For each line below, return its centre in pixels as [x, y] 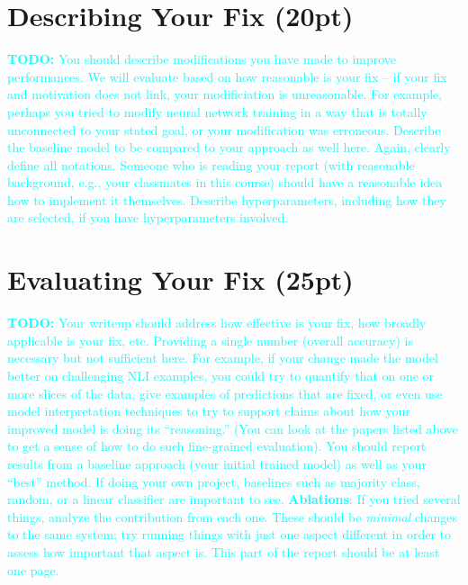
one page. [33, 569]
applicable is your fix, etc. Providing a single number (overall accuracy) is [210, 340]
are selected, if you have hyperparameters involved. [148, 217]
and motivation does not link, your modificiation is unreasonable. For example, [225, 94]
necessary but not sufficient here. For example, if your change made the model [223, 358]
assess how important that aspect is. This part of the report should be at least [224, 551]
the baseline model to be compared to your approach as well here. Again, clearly [229, 147]
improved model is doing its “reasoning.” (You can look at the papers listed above [233, 428]
